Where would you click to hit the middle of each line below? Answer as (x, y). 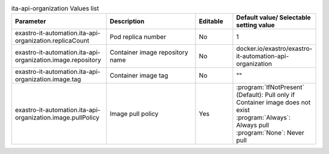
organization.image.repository (58, 60)
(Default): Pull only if (265, 95)
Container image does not (273, 102)
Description (127, 21)
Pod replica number (138, 37)
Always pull (253, 126)
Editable (211, 21)
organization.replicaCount (52, 41)
